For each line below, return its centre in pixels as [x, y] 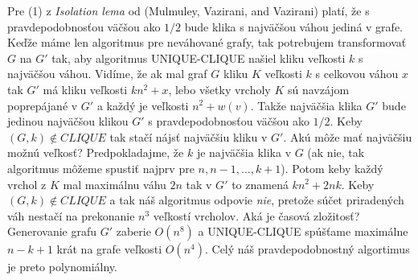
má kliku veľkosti [85, 89]
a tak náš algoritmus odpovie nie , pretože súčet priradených [257, 200]
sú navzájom [318, 89]
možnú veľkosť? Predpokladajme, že [96, 152]
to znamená [260, 184]
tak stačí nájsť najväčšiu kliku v [189, 136]
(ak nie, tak [336, 152]
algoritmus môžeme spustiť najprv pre [101, 168]
